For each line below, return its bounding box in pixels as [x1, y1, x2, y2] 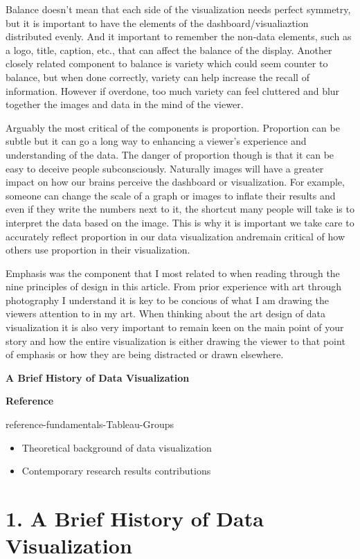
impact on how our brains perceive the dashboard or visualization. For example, [6, 175, 345, 189]
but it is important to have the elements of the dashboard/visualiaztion [6, 15, 309, 30]
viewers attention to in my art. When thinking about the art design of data [6, 306, 325, 321]
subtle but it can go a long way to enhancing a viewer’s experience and [6, 134, 307, 148]
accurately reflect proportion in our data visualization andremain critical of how [6, 229, 345, 243]
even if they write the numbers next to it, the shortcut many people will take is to [6, 202, 354, 216]
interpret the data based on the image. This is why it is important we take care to [6, 215, 354, 229]
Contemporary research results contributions [21, 463, 211, 478]
